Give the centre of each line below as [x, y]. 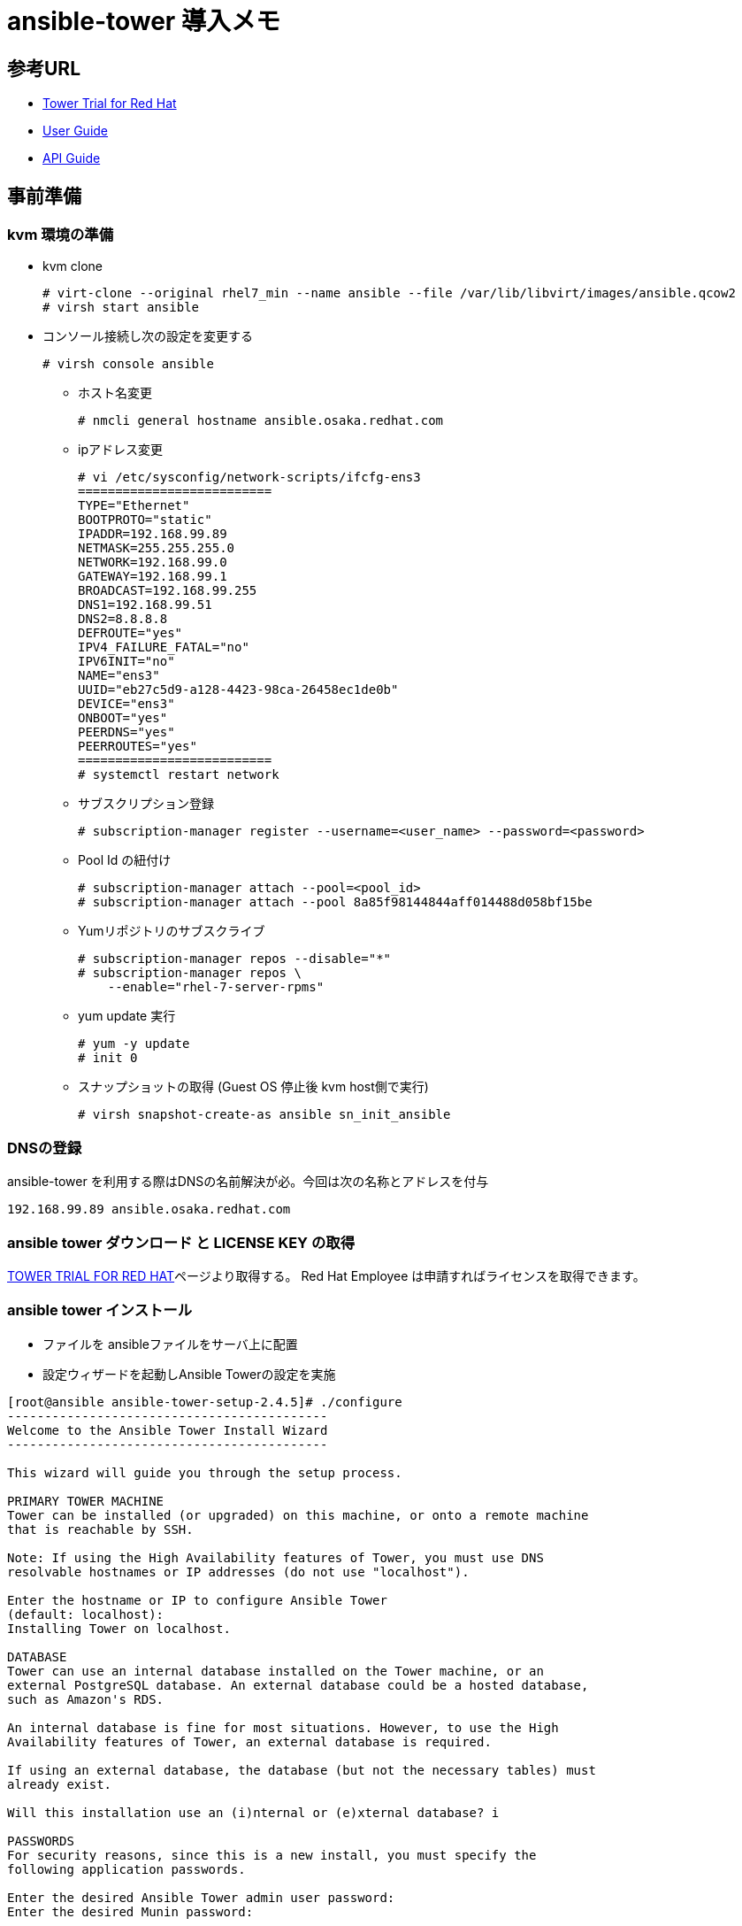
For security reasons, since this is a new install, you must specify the [272, 1855]
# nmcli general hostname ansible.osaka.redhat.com [261, 421]
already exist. [60, 1784]
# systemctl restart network [179, 775]
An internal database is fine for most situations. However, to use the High [283, 1727]
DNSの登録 [45, 1148]
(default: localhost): [86, 1614]
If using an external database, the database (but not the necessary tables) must [302, 1770]
